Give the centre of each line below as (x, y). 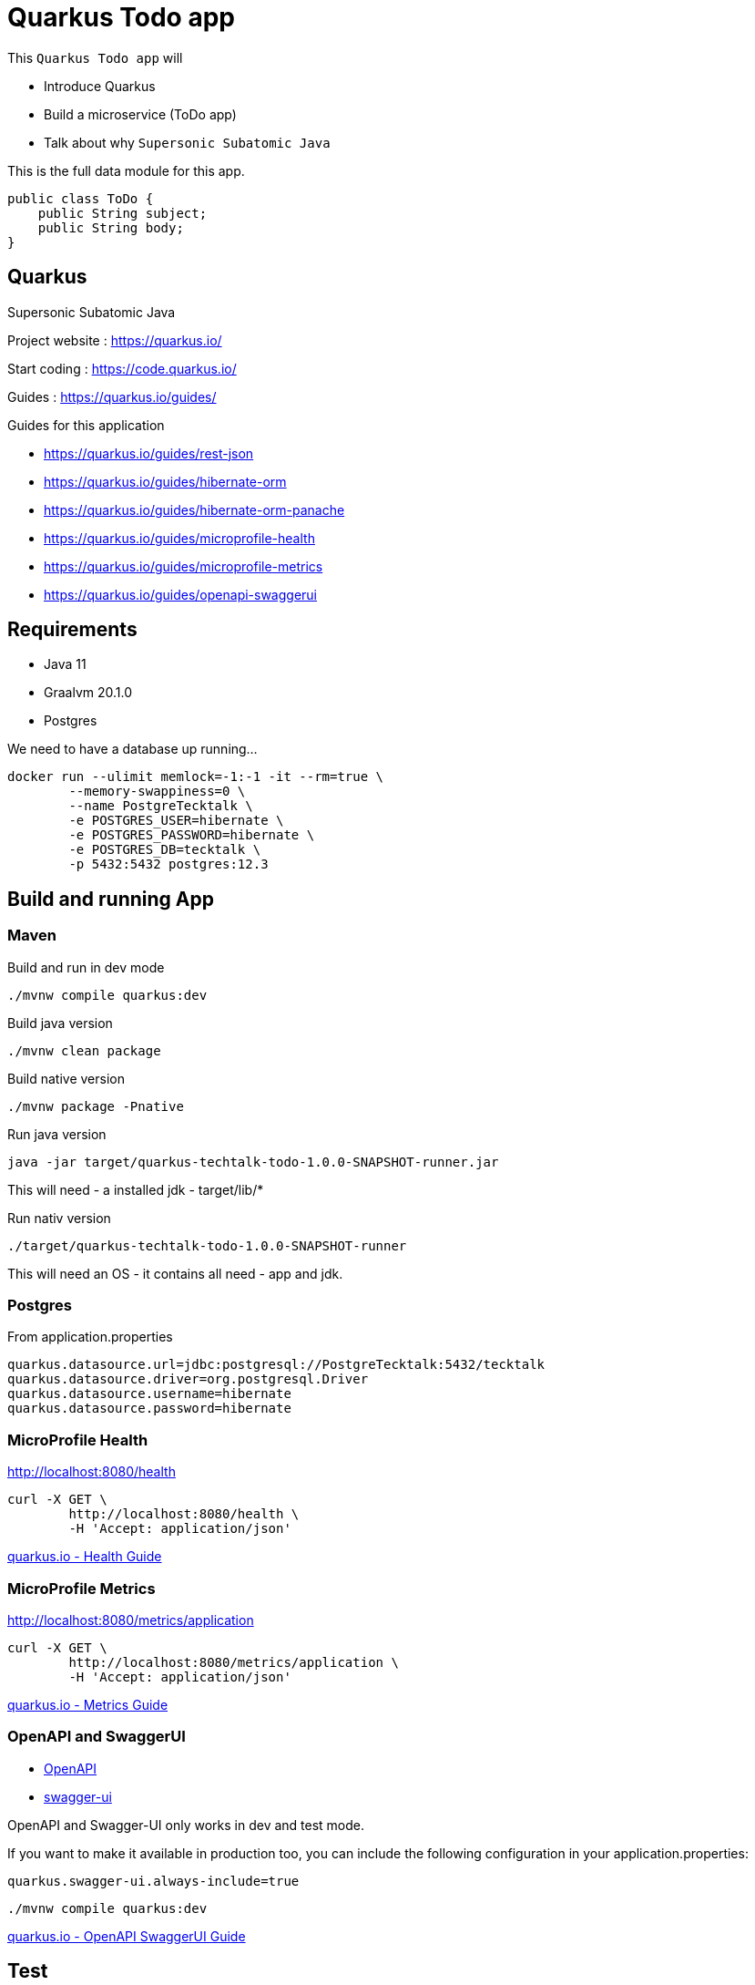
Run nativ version (59, 1218)
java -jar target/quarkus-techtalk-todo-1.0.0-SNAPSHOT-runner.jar (253, 1162)
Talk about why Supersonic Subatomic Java (187, 142)
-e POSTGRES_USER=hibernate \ (176, 821)
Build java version (60, 1023)
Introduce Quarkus (100, 86)
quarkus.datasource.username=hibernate (149, 1394)
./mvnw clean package (84, 1050)
